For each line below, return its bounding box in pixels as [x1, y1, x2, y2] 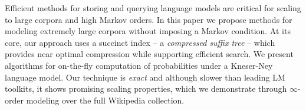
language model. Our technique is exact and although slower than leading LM [5, 71, 285, 83]
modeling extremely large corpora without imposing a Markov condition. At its [5, 25, 291, 37]
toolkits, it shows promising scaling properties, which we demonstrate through [5, 82, 287, 95]
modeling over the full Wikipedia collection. [26, 94, 185, 106]
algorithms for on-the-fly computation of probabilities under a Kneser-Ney [5, 59, 273, 71]
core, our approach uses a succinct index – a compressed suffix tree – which [5, 36, 275, 48]
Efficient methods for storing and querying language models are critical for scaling [5, 2, 301, 14]
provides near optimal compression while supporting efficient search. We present [5, 48, 294, 60]
